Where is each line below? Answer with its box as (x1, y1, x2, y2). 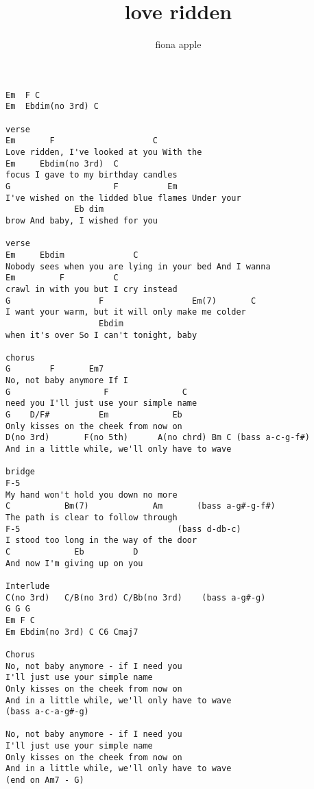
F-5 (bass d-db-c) (5, 524, 241, 534)
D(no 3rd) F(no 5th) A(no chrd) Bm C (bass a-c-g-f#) (5, 433, 310, 443)
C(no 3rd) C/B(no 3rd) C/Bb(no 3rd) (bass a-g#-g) (5, 592, 266, 603)
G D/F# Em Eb (5, 410, 182, 420)
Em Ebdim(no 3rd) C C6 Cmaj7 (5, 627, 138, 637)
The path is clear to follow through (5, 513, 178, 522)
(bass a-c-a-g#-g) (5, 707, 89, 717)
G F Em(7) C (5, 295, 256, 306)
